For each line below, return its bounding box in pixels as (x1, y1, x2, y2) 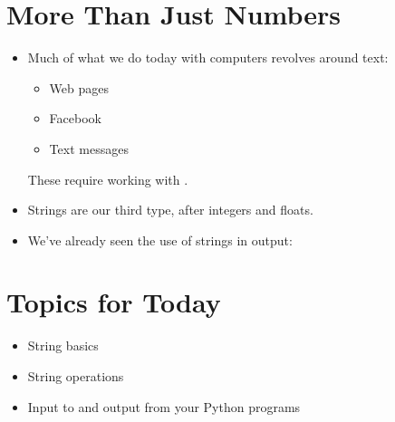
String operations (27, 367, 124, 385)
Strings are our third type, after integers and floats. (27, 200, 313, 219)
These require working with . (27, 169, 188, 188)
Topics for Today (6, 283, 221, 321)
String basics (27, 336, 99, 355)
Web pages (49, 78, 110, 97)
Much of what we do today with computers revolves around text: (27, 48, 389, 67)
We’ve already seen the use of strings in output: (27, 230, 293, 249)
